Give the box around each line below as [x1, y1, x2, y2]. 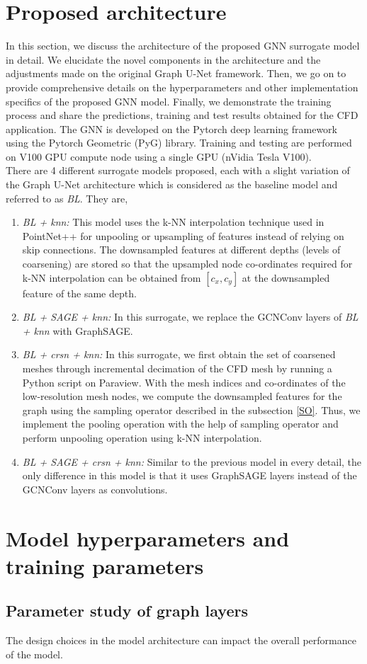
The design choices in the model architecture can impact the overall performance [6, 633, 356, 648]
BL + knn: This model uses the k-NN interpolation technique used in [22, 214, 324, 229]
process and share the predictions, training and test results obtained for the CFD [6, 108, 358, 122]
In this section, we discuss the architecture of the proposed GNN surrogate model [6, 38, 360, 53]
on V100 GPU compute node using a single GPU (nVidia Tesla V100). [6, 149, 312, 164]
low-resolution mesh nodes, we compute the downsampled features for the [22, 389, 342, 403]
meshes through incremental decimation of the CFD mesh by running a [22, 361, 332, 375]
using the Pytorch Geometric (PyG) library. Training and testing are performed [6, 135, 352, 150]
